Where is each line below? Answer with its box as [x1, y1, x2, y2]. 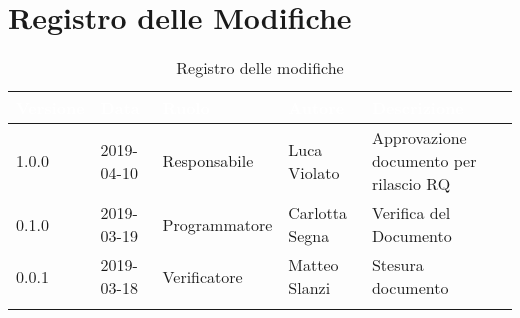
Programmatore [162, 212, 273, 236]
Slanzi [288, 276, 331, 300]
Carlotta [288, 201, 348, 225]
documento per [371, 149, 477, 173]
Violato [288, 160, 340, 184]
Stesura [371, 253, 424, 277]
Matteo [288, 253, 339, 277]
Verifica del [371, 201, 451, 225]
